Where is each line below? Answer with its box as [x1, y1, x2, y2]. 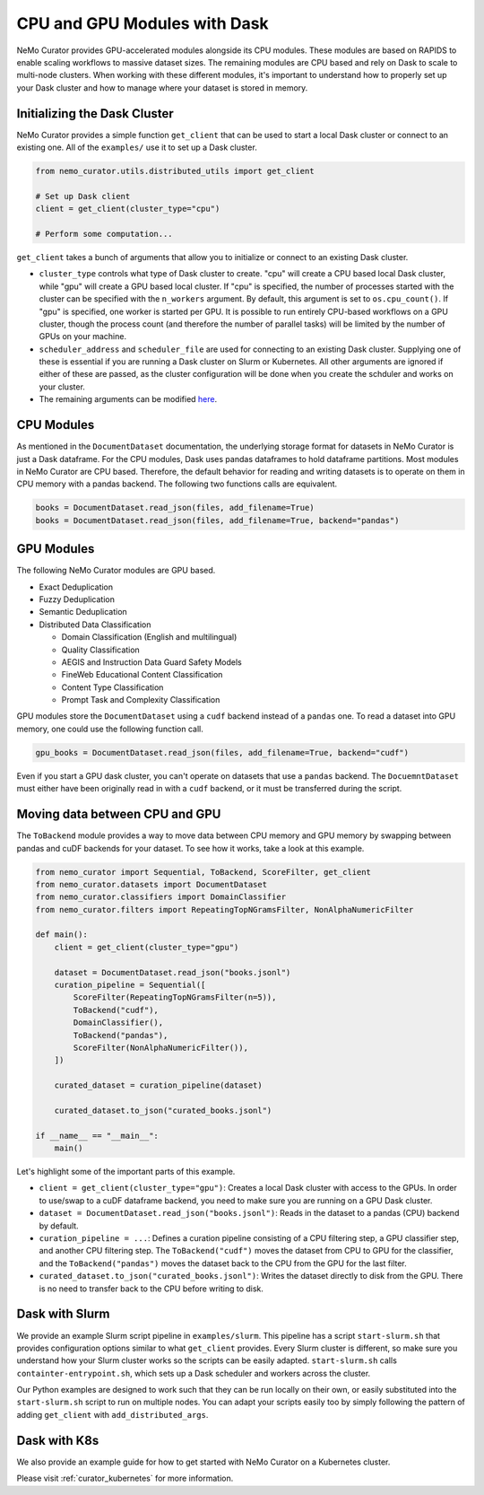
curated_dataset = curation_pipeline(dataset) [54, 1080, 264, 1090]
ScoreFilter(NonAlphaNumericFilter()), [73, 1042, 248, 1053]
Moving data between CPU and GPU [16, 807, 221, 822]
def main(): [35, 930, 89, 940]
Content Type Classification [61, 682, 164, 693]
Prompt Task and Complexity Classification [61, 695, 220, 705]
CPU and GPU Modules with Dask [16, 13, 269, 33]
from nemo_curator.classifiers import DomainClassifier [35, 892, 287, 902]
